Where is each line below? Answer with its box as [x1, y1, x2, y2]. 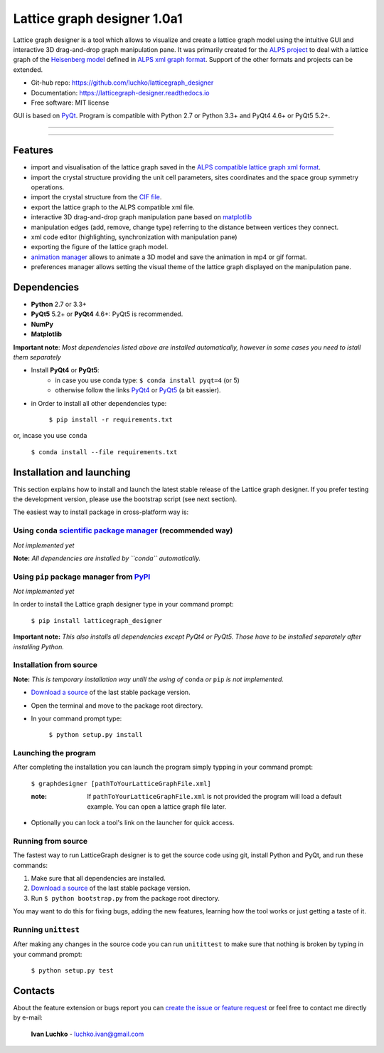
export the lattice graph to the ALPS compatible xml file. [31, 203, 195, 211]
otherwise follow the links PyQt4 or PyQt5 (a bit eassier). [55, 386, 221, 394]
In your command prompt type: [31, 714, 122, 723]
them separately [13, 352, 62, 361]
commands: [13, 861, 48, 869]
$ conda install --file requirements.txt [31, 448, 178, 456]
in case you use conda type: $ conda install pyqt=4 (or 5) [55, 376, 240, 384]
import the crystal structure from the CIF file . [31, 193, 162, 201]
